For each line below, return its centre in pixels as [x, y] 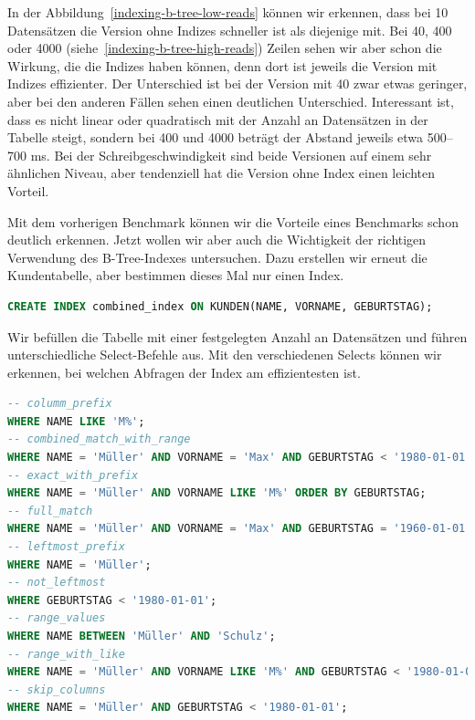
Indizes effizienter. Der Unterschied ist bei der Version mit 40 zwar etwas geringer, [237, 83]
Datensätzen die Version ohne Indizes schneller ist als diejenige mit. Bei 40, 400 [230, 30]
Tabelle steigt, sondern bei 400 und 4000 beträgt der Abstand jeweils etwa [216, 137]
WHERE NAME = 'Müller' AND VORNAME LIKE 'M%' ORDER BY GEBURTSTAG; [217, 493]
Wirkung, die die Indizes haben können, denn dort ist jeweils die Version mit [222, 65]
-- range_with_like [66, 654]
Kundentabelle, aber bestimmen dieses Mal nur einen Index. [176, 275]
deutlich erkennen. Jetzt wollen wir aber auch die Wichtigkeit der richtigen [217, 240]
